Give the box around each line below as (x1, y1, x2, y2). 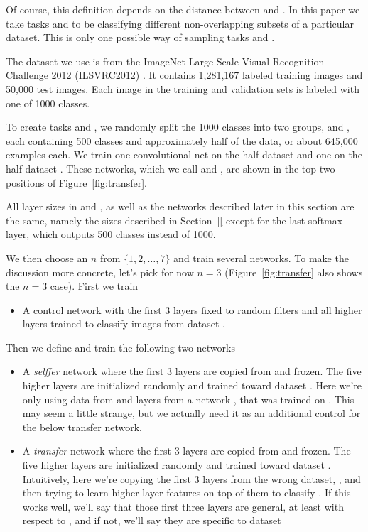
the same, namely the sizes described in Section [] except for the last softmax (6, 212, 343, 227)
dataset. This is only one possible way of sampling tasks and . (6, 30, 275, 45)
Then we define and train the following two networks (6, 340, 235, 354)
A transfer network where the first (22, 443, 172, 458)
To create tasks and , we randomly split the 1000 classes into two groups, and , (6, 119, 350, 134)
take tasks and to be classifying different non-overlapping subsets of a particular (6, 16, 354, 31)
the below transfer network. (22, 419, 142, 434)
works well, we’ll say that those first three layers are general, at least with (22, 499, 344, 514)
